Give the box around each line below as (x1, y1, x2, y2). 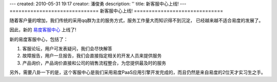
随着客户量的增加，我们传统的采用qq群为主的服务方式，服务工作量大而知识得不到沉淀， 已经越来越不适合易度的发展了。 (9, 17, 264, 23)
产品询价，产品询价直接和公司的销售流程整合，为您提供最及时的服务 (22, 59, 166, 66)
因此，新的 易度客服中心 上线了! (9, 27, 76, 33)
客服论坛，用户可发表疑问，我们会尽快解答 (22, 45, 112, 51)
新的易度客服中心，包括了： (9, 36, 68, 42)
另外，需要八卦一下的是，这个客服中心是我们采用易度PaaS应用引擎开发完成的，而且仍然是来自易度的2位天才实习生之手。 (9, 69, 266, 75)
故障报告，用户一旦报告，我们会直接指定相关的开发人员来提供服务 (22, 53, 162, 59)
